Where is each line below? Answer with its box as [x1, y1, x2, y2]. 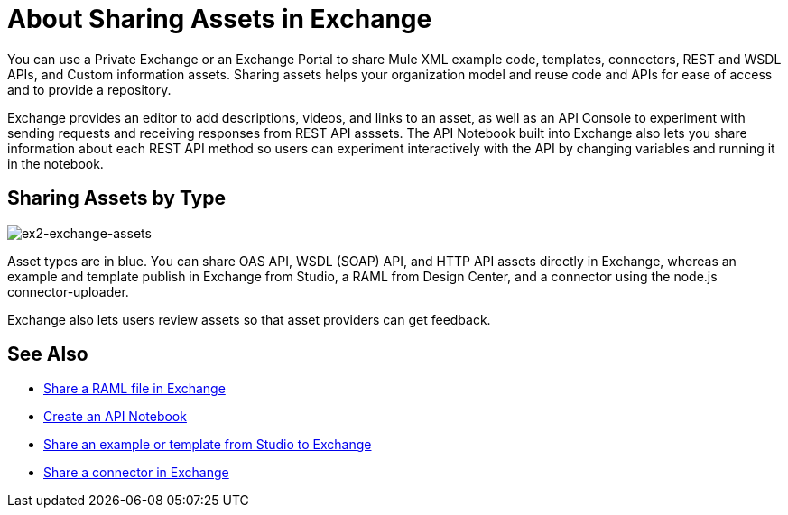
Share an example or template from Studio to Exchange [43, 437, 372, 453]
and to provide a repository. [7, 81, 172, 97]
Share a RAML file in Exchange [43, 381, 226, 397]
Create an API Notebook [43, 409, 187, 425]
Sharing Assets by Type [7, 187, 226, 210]
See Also [7, 343, 88, 366]
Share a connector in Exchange [43, 464, 229, 481]
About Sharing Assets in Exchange [7, 4, 432, 34]
